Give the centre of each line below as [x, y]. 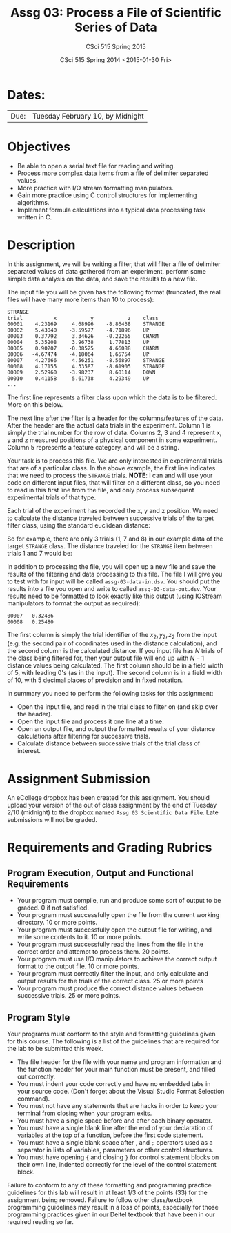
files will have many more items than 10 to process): [81, 299]
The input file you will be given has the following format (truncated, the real [114, 292]
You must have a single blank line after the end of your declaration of [115, 1128]
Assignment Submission [79, 779]
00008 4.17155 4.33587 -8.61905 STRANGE [86, 366]
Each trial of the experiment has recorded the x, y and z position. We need [113, 510]
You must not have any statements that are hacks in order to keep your [118, 1106]
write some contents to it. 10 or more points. [80, 937]
